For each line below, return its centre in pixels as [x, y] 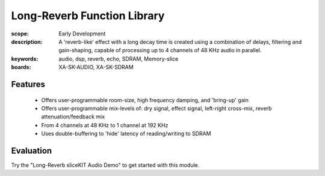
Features [28, 84]
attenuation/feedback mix [73, 117]
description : [27, 41]
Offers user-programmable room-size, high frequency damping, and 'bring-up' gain [145, 100]
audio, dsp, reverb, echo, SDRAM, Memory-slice [119, 59]
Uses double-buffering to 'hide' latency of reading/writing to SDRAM [126, 134]
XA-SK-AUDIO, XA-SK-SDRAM [96, 67]
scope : [20, 34]
